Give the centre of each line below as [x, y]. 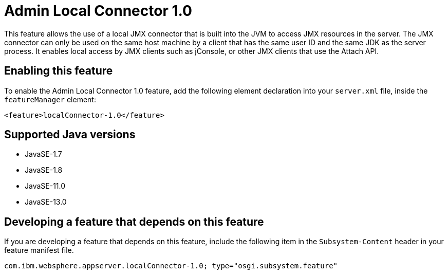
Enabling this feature [59, 71]
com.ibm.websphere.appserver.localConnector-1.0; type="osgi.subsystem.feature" [171, 266]
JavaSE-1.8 [44, 170]
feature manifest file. [39, 250]
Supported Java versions [70, 135]
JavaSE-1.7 [43, 154]
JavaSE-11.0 [45, 186]
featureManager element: [50, 99]
